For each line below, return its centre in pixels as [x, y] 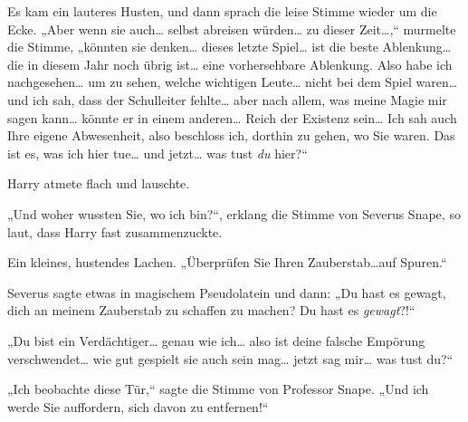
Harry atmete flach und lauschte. [99, 183]
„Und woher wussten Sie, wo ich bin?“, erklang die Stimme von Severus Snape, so [234, 213]
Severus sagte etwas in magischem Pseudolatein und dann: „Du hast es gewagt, [227, 292]
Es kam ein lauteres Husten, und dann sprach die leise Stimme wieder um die [222, 11]
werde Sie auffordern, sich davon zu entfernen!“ [138, 406]
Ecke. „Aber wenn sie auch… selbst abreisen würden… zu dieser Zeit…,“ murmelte [232, 29]
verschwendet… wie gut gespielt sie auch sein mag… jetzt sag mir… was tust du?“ [230, 358]
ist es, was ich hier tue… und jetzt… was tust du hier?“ [158, 153]
